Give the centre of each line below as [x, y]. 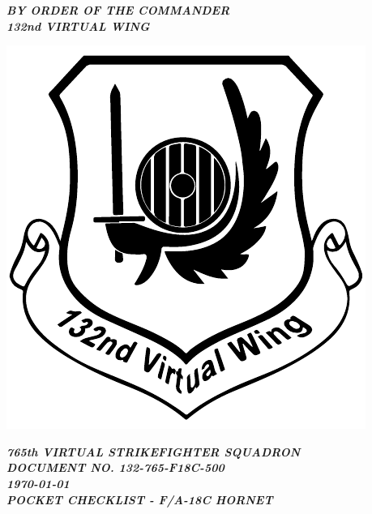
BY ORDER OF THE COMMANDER [118, 10]
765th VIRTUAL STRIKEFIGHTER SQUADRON [154, 451]
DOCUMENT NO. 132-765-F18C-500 [115, 467]
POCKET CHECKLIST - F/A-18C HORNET [140, 499]
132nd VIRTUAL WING [78, 26]
